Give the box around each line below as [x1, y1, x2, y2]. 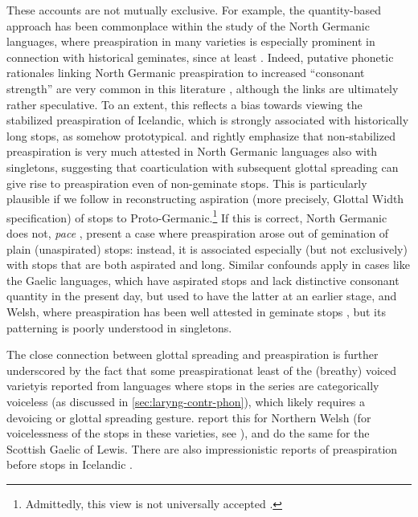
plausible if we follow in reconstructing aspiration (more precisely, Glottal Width [6, 190, 404, 207]
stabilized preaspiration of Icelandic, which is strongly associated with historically [6, 112, 409, 128]
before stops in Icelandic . [6, 456, 133, 473]
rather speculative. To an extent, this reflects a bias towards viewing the [6, 96, 363, 112]
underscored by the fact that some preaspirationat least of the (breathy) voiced [6, 361, 397, 378]
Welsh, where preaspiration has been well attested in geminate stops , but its [6, 303, 386, 320]
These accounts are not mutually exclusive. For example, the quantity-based [6, 2, 382, 18]
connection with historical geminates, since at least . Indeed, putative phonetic [6, 48, 394, 65]
